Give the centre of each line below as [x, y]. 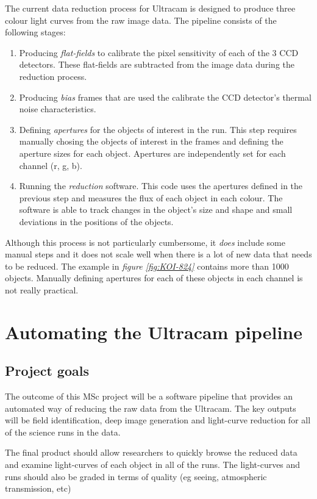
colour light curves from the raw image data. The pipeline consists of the [141, 20]
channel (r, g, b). [51, 165]
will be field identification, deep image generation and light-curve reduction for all [158, 420]
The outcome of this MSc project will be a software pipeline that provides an [149, 396]
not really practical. [42, 289]
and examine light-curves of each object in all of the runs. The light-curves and [153, 465]
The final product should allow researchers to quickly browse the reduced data [151, 452]
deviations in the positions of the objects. [96, 221]
